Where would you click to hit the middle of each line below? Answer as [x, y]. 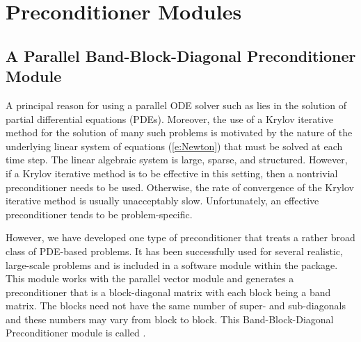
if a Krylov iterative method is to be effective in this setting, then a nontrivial [172, 173]
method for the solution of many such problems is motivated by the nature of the [179, 132]
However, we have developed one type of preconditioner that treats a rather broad [180, 237]
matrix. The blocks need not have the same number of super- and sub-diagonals [176, 306]
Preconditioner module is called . [76, 333]
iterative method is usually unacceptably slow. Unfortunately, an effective [162, 201]
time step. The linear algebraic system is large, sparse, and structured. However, [177, 160]
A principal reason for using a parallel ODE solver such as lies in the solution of [176, 105]
